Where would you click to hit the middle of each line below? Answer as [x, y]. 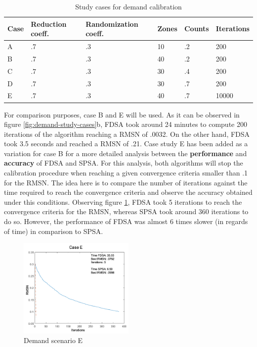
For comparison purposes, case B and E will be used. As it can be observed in [122, 114]
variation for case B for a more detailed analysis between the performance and [126, 153]
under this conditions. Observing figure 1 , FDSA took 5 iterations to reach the [123, 202]
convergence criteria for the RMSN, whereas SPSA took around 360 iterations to [126, 211]
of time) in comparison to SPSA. [54, 231]
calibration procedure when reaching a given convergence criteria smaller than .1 [126, 173]
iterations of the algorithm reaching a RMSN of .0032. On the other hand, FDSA [127, 134]
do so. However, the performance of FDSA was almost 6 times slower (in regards [126, 221]
